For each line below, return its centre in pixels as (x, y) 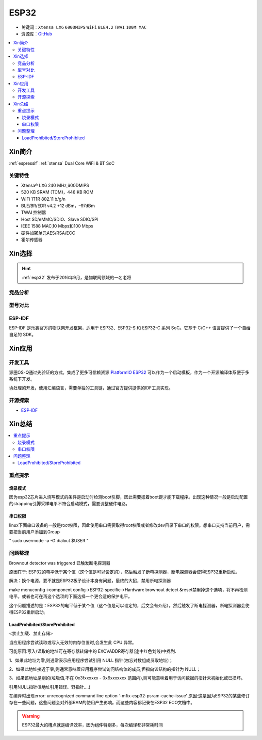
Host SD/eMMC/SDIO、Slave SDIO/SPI (60, 219)
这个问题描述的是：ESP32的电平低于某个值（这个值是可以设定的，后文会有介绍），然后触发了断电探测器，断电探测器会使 (129, 605)
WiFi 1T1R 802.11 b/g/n (43, 199)
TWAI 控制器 (33, 212)
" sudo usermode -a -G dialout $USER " (49, 541)
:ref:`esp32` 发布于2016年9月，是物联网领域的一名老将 (77, 277)
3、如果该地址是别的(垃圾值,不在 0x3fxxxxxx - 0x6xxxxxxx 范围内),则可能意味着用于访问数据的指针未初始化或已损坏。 (127, 678)
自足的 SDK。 (23, 335)
